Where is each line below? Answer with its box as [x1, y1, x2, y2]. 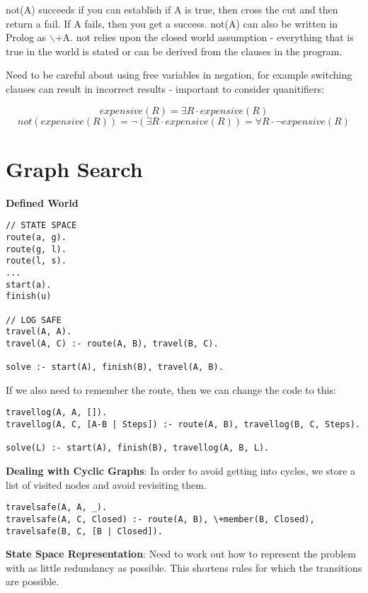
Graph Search [6, 154, 143, 183]
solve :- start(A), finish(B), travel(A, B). [6, 362, 224, 373]
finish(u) [6, 291, 52, 302]
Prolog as [6, 30, 47, 45]
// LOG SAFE [6, 315, 62, 325]
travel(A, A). [6, 327, 72, 337]
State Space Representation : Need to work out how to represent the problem [6, 546, 356, 561]
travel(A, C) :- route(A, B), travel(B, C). [6, 338, 219, 349]
